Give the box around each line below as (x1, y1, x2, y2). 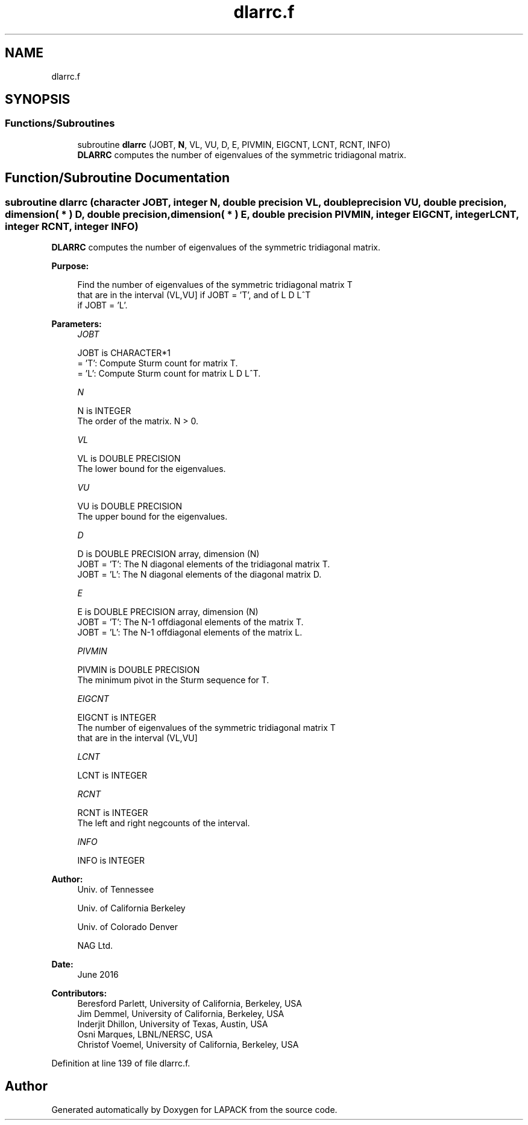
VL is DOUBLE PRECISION (77, 453, 181, 464)
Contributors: (51, 988, 107, 999)
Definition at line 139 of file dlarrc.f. (51, 1058, 190, 1069)
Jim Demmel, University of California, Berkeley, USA (77, 1009, 284, 1019)
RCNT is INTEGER (77, 808, 148, 818)
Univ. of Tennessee (77, 884, 154, 895)
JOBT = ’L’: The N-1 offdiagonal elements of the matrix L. (77, 627, 303, 638)
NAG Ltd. (77, 940, 113, 951)
